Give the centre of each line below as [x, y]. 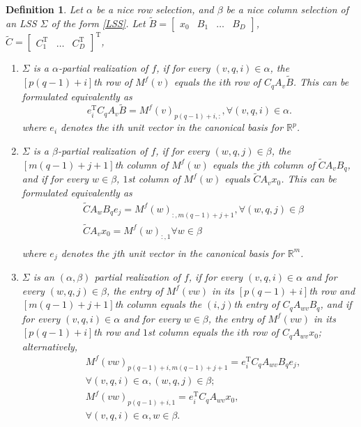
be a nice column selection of [287, 9]
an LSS [21, 23]
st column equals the [191, 332]
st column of [154, 179]
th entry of [256, 304]
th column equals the [158, 304]
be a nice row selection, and [155, 9]
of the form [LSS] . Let [98, 23]
